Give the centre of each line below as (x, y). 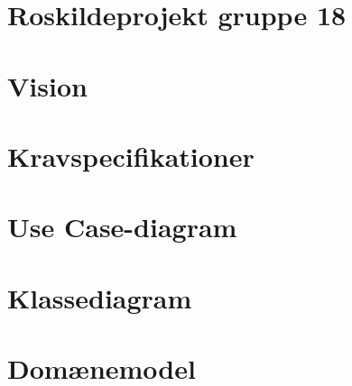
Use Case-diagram (122, 227)
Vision (47, 85)
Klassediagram (100, 297)
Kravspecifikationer (131, 156)
